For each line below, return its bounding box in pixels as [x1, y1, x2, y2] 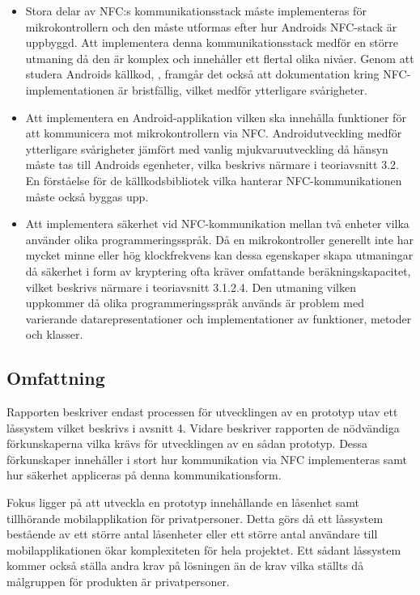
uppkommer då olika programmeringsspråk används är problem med [25, 294, 364, 311]
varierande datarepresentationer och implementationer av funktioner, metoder [25, 310, 412, 327]
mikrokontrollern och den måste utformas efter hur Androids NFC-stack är [25, 18, 397, 35]
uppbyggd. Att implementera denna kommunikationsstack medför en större [25, 34, 398, 51]
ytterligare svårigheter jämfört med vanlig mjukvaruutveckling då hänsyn [25, 140, 388, 157]
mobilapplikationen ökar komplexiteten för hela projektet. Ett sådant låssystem [6, 541, 401, 558]
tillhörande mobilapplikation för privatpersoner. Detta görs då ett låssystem [6, 509, 384, 526]
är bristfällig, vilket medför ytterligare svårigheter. [117, 81, 367, 98]
